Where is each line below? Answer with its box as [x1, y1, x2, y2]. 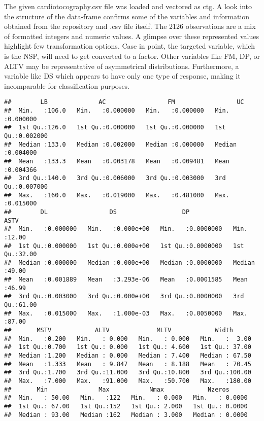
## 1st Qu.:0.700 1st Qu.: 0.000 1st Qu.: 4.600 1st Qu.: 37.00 [4, 343, 251, 351]
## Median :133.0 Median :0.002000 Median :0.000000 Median [4, 141, 237, 148]
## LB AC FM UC [4, 98, 244, 106]
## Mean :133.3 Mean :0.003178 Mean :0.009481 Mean [4, 157, 229, 165]
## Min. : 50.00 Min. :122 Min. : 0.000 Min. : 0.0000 [4, 394, 248, 402]
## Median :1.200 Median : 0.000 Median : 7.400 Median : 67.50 [4, 352, 251, 360]
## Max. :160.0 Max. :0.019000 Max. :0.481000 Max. [4, 191, 229, 199]
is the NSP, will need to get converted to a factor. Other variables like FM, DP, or [4, 50, 260, 61]
